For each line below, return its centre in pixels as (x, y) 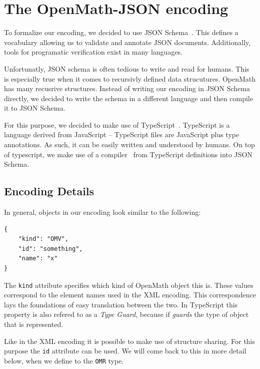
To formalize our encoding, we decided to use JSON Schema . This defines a (121, 32)
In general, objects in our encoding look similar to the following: (102, 212)
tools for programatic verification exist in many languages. (93, 52)
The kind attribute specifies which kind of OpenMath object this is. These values (129, 285)
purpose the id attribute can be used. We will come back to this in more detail (125, 351)
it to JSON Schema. (35, 108)
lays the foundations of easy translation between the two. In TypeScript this (121, 304)
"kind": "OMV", (43, 239)
